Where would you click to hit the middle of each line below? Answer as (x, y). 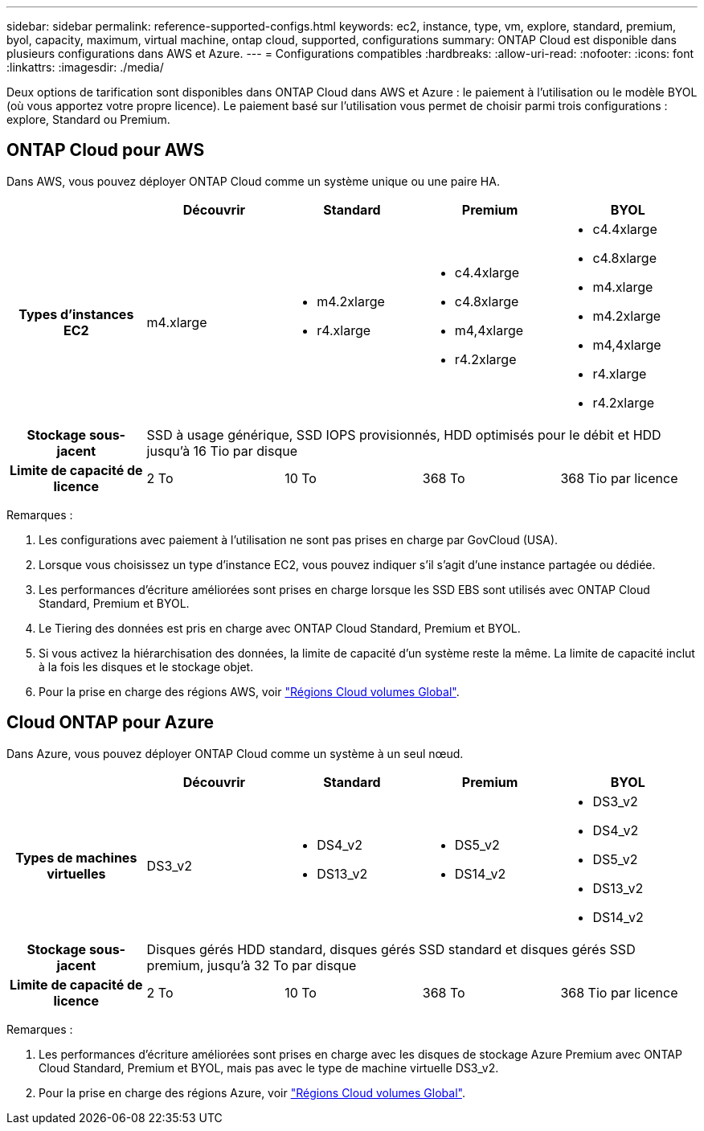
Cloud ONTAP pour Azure (111, 723)
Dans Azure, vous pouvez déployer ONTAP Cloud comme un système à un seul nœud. (235, 753)
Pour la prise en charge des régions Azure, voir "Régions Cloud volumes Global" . (252, 1092)
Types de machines (76, 857)
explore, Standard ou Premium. (88, 119)
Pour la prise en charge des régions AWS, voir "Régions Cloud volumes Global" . (249, 691)
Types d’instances (76, 314)
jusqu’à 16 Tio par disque (222, 451)
